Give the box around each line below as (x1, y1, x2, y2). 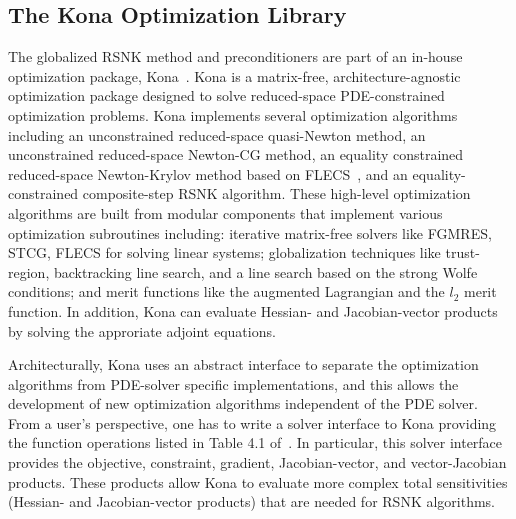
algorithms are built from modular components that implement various (8, 202, 443, 223)
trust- (445, 242, 480, 263)
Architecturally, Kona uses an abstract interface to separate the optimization (8, 354, 479, 375)
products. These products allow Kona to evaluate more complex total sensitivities (8, 471, 508, 492)
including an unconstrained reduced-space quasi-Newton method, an (8, 124, 426, 145)
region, (8, 261, 50, 282)
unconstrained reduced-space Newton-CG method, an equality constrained (8, 144, 464, 165)
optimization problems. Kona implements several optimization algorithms (8, 104, 458, 125)
